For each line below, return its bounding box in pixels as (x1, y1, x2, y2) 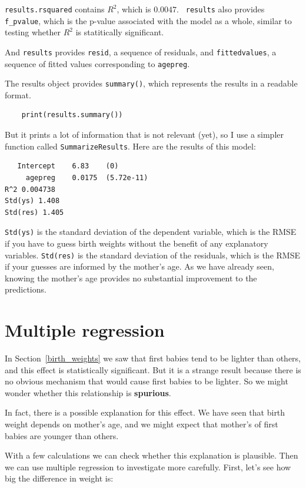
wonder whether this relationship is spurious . (5, 386, 171, 399)
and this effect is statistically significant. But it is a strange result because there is (5, 363, 301, 376)
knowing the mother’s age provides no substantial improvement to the (5, 271, 257, 284)
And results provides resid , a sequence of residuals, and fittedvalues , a (5, 45, 277, 58)
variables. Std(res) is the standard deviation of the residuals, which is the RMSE (5, 248, 300, 261)
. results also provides (177, 3, 265, 15)
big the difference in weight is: (5, 472, 114, 484)
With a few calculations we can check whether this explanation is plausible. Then (5, 449, 298, 462)
